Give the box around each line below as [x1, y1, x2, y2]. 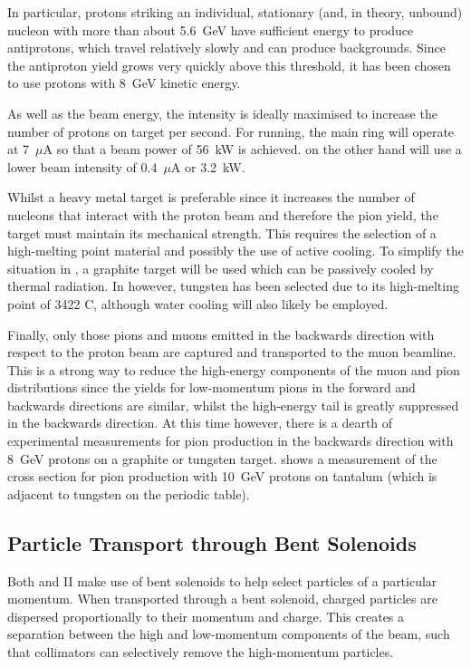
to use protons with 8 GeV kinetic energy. [7, 73, 241, 92]
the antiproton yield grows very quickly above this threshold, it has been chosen [7, 55, 451, 74]
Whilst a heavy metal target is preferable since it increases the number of [7, 188, 415, 207]
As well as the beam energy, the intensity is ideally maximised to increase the [7, 103, 437, 122]
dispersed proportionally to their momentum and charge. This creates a [7, 606, 405, 625]
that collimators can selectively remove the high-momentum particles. [7, 643, 394, 662]
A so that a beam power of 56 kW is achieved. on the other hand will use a [43, 140, 462, 159]
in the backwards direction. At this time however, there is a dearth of [7, 413, 393, 432]
